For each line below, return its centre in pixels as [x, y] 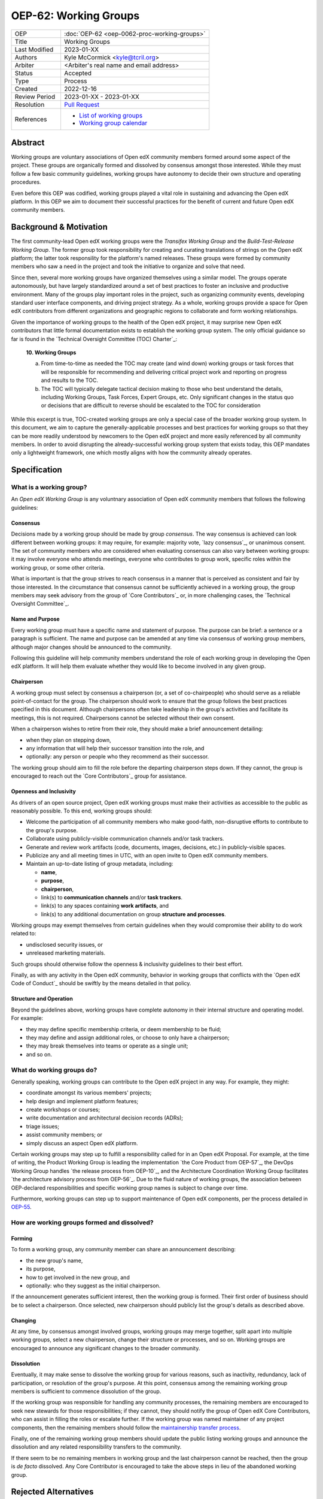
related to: [24, 934]
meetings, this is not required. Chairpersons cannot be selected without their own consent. [123, 718]
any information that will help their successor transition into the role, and [115, 748]
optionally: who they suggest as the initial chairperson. [93, 1286]
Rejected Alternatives [52, 1492]
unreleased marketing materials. [66, 953]
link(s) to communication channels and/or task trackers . [112, 897]
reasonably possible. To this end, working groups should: [82, 811]
